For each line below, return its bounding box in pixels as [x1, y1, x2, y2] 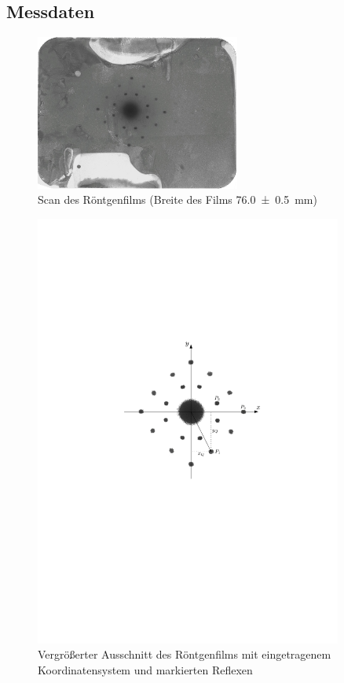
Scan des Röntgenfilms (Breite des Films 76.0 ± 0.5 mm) [38, 191, 317, 208]
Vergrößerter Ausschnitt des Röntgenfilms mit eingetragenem [38, 646, 331, 663]
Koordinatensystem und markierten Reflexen [38, 661, 253, 677]
